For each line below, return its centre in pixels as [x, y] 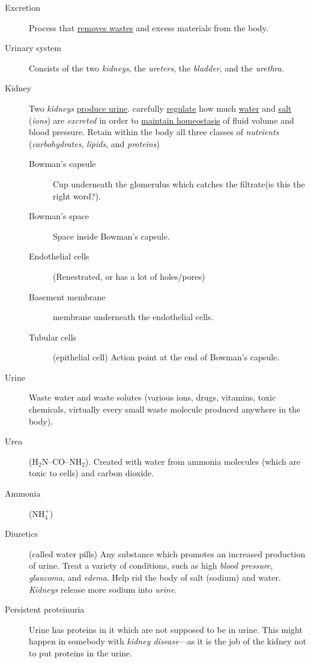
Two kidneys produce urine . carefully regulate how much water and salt [160, 108]
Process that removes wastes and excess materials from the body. [149, 27]
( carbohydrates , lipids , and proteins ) [94, 143]
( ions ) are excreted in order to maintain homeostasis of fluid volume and [162, 120]
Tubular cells [53, 337]
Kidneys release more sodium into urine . [103, 589]
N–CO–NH [62, 461]
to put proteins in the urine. [81, 652]
